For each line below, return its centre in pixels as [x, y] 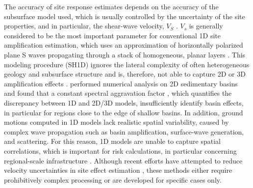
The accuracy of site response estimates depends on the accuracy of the [111, 6]
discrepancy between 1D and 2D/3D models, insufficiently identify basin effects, [124, 102]
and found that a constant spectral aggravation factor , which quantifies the [118, 93]
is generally [206, 26]
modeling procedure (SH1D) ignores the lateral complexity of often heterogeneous [127, 64]
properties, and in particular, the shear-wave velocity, [84, 26]
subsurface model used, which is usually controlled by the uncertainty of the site [125, 16]
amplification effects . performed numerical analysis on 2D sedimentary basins [121, 83]
